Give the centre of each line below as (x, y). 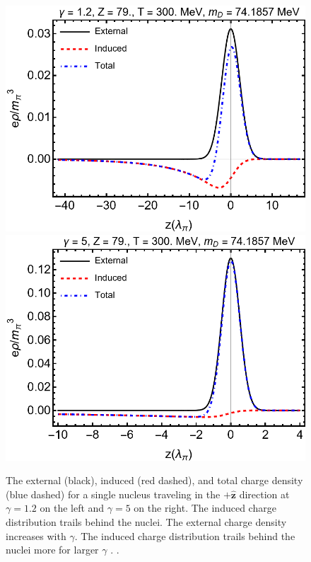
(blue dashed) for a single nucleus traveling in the (113, 494)
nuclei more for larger (52, 550)
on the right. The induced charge (205, 508)
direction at (264, 494)
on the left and (72, 508)
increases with (36, 535)
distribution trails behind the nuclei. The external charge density (146, 522)
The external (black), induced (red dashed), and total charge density (154, 480)
